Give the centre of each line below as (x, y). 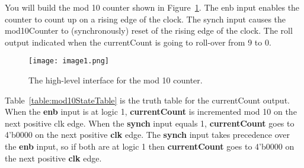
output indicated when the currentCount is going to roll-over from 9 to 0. (138, 42)
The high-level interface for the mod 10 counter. (116, 80)
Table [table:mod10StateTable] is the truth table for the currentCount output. (147, 100)
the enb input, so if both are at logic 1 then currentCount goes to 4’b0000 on (150, 146)
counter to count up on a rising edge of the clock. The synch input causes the (145, 19)
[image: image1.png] (69, 61)
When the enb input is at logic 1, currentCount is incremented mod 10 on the (151, 112)
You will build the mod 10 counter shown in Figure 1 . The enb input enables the (152, 7)
